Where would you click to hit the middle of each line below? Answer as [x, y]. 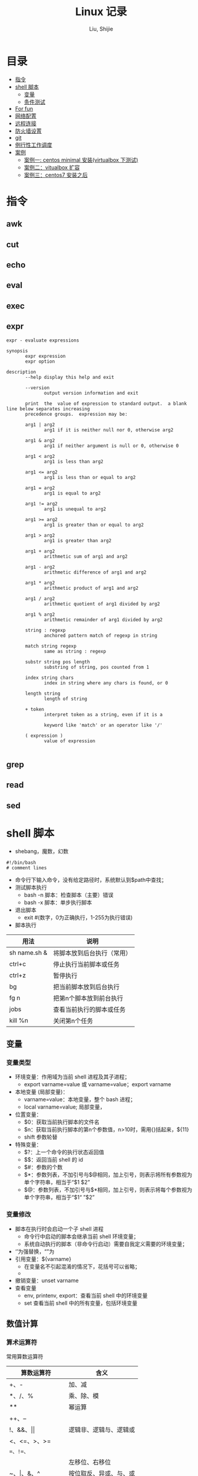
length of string [66, 699]
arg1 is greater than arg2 [78, 540]
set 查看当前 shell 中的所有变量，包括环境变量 [81, 1303]
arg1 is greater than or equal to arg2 [94, 525]
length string [43, 693]
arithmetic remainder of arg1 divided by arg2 [104, 620]
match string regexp [51, 646]
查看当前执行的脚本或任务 [89, 1009]
